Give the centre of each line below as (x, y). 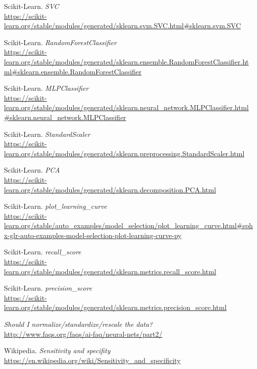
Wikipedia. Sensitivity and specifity (57, 350)
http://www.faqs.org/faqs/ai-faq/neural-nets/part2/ (83, 334)
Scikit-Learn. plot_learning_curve (56, 206)
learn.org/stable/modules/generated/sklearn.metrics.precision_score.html (115, 307)
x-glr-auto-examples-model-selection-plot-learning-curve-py (93, 235)
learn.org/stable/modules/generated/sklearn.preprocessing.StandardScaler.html (124, 153)
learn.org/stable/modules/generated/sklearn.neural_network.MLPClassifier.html (127, 107)
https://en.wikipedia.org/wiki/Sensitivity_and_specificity (92, 360)
